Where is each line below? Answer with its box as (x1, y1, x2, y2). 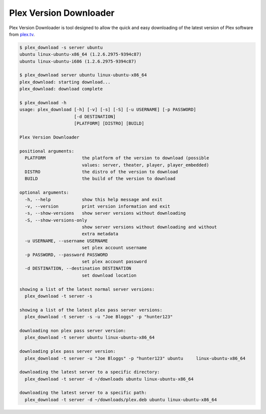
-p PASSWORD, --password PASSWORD (25, 252, 108, 258)
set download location (81, 272, 136, 278)
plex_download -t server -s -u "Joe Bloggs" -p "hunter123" (25, 314, 173, 320)
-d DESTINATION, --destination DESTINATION (25, 265, 132, 271)
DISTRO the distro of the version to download (25, 169, 178, 175)
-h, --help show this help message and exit (25, 196, 163, 202)
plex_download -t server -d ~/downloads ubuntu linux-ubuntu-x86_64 (25, 376, 194, 382)
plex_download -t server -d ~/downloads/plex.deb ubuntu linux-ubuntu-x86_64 (25, 397, 217, 402)
